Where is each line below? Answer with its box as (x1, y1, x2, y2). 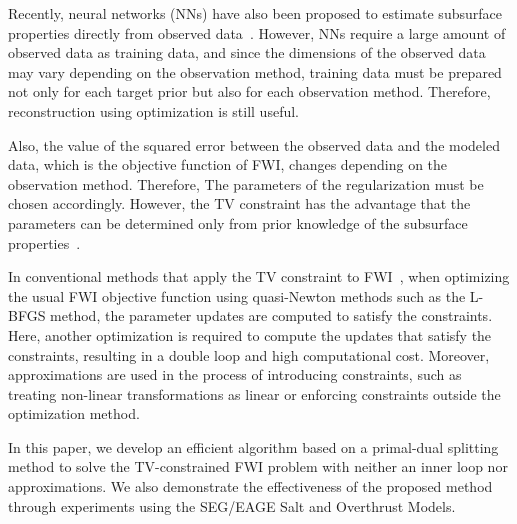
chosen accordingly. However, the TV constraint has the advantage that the (8, 193, 471, 214)
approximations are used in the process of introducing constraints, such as (8, 364, 462, 385)
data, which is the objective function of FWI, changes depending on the (8, 154, 448, 175)
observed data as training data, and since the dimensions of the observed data (8, 42, 486, 63)
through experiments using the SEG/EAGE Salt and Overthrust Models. (8, 495, 456, 516)
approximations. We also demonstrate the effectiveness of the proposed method (8, 476, 493, 497)
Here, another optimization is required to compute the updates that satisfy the (8, 324, 492, 345)
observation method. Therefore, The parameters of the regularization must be (8, 173, 484, 194)
